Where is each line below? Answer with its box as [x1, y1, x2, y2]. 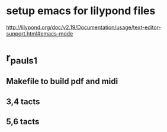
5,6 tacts [6, 117, 40, 127]
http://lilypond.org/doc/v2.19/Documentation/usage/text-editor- [6, 24, 161, 31]
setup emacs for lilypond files [6, 4, 156, 18]
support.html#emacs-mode [6, 30, 73, 37]
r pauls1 [6, 51, 37, 66]
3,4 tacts [6, 96, 40, 107]
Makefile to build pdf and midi [6, 76, 118, 86]
